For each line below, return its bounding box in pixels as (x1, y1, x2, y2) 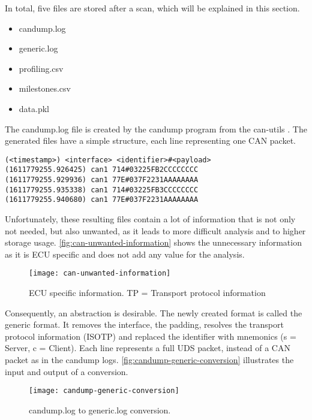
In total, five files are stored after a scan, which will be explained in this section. (5, 2, 300, 14)
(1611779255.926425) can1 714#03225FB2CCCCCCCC (5, 165, 199, 174)
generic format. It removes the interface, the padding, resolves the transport (5, 318, 284, 331)
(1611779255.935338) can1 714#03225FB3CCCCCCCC (5, 185, 199, 194)
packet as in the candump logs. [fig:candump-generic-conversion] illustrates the (5, 353, 294, 366)
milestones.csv (19, 82, 71, 95)
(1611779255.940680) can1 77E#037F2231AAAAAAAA (5, 195, 199, 204)
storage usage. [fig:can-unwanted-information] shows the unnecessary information (5, 236, 302, 249)
